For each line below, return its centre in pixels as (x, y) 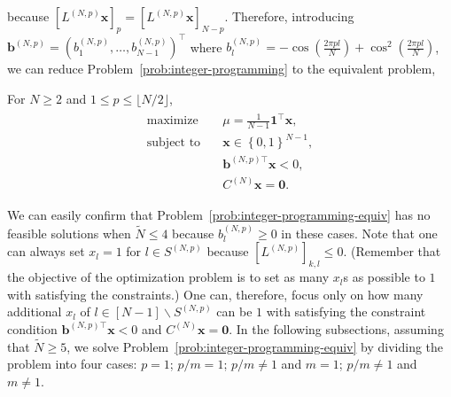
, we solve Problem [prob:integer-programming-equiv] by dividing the (255, 346)
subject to (174, 143)
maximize (172, 121)
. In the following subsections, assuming (336, 328)
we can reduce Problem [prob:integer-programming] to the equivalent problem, (222, 69)
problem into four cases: (72, 364)
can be (234, 311)
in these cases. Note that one (359, 233)
